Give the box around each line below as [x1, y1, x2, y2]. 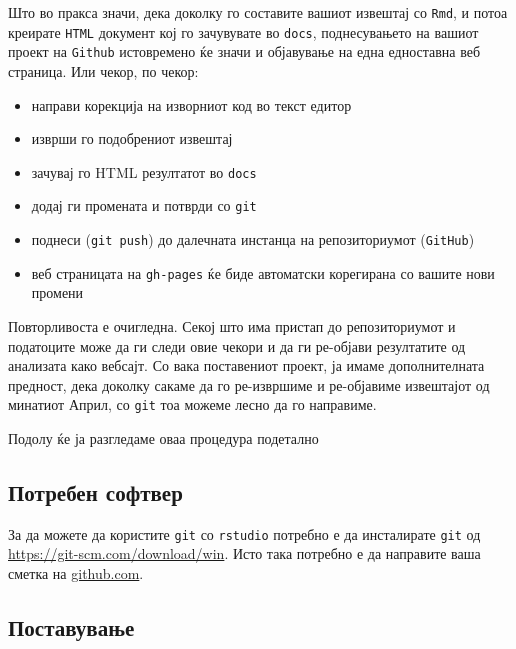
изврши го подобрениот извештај [31, 128, 233, 149]
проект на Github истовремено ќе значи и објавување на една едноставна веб [8, 41, 481, 62]
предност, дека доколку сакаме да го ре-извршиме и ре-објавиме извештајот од [8, 374, 490, 395]
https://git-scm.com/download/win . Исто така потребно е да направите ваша [8, 543, 481, 564]
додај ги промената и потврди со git [31, 195, 257, 216]
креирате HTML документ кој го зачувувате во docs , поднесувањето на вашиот [8, 21, 479, 42]
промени [31, 282, 84, 303]
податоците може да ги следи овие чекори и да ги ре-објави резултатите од [8, 335, 466, 356]
